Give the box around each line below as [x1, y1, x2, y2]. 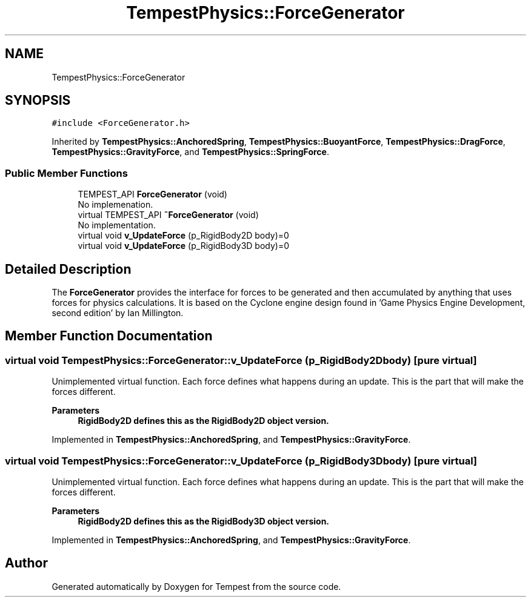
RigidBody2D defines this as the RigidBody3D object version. [78, 516, 330, 526]
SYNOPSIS [5, 93, 71, 108]
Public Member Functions [5, 167, 128, 179]
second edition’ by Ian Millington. [52, 308, 184, 319]
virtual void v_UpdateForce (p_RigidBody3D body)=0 [78, 240, 290, 251]
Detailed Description [5, 261, 132, 277]
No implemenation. [78, 199, 153, 210]
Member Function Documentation [5, 328, 213, 344]
